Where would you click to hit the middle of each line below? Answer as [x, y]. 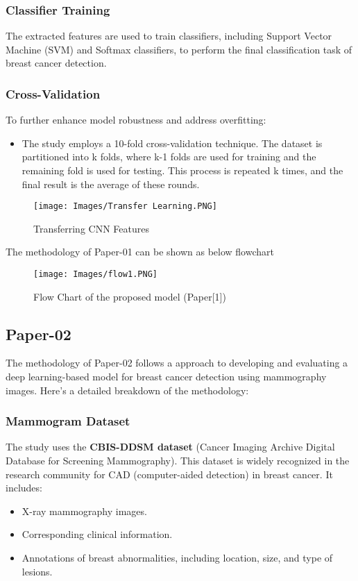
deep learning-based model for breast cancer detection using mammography [166, 377]
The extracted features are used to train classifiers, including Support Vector [169, 36]
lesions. [37, 571]
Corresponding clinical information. [97, 534]
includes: [24, 488]
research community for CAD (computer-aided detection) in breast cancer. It [169, 474]
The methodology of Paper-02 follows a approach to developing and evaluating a [177, 363]
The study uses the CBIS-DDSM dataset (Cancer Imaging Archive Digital [170, 447]
